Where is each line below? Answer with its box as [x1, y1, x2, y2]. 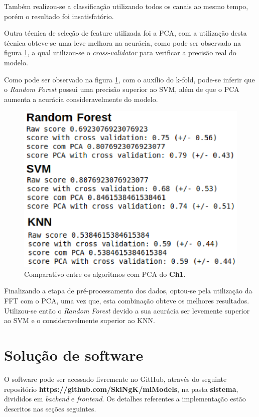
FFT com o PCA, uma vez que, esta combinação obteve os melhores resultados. [4, 295, 249, 305]
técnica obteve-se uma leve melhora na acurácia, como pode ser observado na [4, 37, 241, 48]
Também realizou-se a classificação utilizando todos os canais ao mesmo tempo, [4, 1, 248, 11]
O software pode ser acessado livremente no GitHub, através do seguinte [4, 373, 227, 384]
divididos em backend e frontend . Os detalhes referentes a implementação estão [4, 393, 246, 404]
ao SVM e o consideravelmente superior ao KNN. [4, 315, 155, 326]
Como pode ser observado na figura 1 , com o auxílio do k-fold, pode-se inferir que [4, 74, 255, 84]
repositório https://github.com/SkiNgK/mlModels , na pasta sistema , [4, 383, 238, 394]
